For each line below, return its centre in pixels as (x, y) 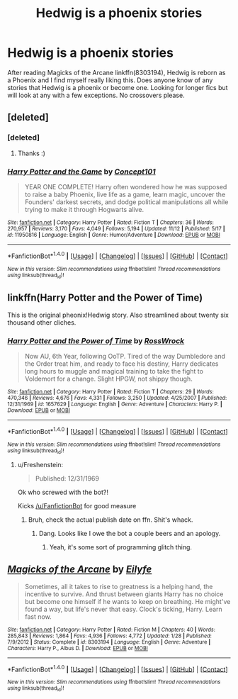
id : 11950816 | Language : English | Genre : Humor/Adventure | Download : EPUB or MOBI (114, 235)
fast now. (38, 616)
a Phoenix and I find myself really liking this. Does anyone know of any (110, 80)
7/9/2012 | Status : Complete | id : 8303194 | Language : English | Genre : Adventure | (109, 642)
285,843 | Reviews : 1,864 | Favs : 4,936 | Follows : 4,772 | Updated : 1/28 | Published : (110, 636)
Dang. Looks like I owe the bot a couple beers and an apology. (130, 533)
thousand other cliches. (42, 322)
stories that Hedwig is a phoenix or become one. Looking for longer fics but (118, 87)
